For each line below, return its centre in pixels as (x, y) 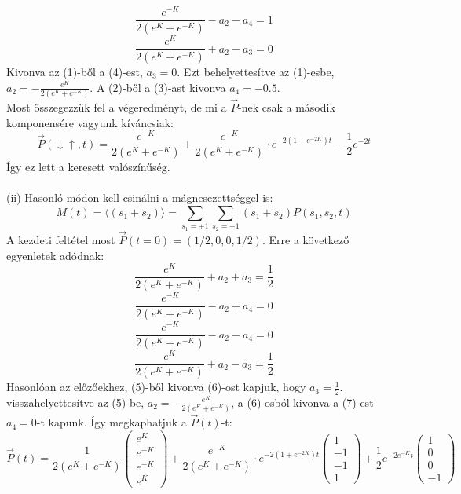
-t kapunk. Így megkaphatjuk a (112, 422)
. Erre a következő (306, 240)
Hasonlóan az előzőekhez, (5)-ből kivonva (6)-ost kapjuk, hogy (156, 387)
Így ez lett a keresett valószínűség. (88, 167)
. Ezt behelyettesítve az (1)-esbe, (256, 71)
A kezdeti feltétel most (61, 240)
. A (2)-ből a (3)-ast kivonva (158, 87)
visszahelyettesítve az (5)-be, (75, 402)
